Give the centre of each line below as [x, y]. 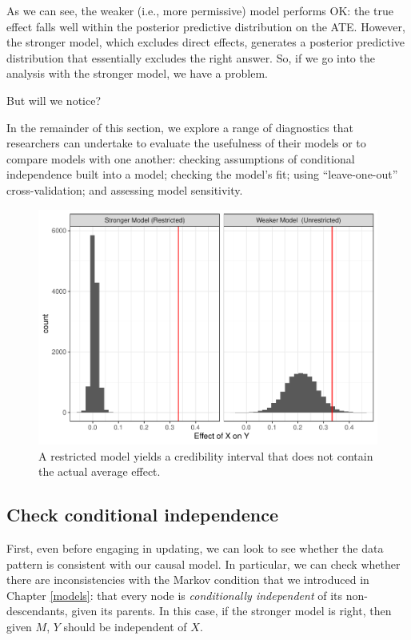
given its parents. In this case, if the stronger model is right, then [231, 611]
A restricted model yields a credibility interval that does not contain [206, 455]
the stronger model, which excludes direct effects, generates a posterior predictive [205, 42]
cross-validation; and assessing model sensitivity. [125, 189]
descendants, [37, 611]
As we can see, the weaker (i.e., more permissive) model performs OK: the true [200, 10]
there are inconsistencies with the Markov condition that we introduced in [188, 580]
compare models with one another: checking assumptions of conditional [181, 158]
